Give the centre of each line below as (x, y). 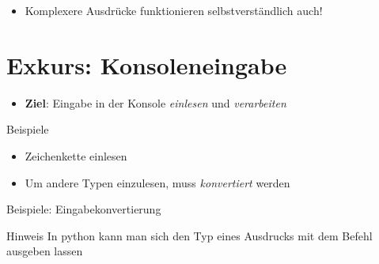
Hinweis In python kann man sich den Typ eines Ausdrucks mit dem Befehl (189, 235)
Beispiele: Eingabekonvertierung (84, 209)
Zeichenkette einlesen (76, 155)
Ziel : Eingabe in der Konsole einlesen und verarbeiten (155, 102)
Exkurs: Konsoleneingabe (147, 64)
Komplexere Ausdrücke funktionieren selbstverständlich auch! (174, 10)
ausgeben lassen (45, 251)
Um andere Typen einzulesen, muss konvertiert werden (157, 182)
